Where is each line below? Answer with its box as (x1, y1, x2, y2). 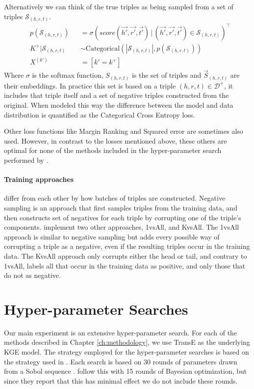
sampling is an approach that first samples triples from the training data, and (4, 203, 237, 213)
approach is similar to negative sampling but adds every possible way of (4, 231, 220, 241)
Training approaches (4, 174, 74, 184)
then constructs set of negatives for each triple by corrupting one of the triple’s (4, 212, 241, 222)
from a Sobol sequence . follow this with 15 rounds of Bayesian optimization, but (4, 366, 247, 376)
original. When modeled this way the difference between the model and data (4, 100, 233, 110)
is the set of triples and (131, 70, 202, 80)
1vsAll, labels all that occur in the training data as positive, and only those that (4, 260, 246, 270)
